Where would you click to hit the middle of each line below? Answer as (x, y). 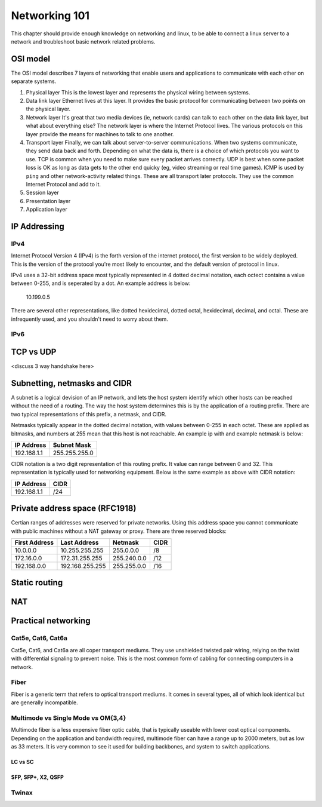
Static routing (37, 583)
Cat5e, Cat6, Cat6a (39, 638)
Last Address (80, 542)
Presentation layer (48, 201)
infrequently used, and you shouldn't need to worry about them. (89, 319)
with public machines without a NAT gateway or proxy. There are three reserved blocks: (119, 531)
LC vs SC (22, 762)
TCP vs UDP (34, 352)
